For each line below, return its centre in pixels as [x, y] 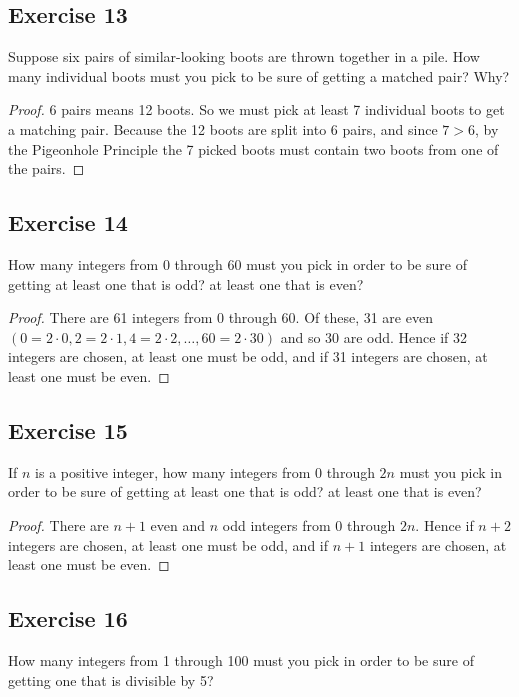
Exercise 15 [68, 429]
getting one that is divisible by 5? [111, 679]
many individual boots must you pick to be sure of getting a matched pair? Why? [259, 75]
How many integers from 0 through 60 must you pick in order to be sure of [237, 263]
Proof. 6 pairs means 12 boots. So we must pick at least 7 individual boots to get [256, 109]
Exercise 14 [68, 222]
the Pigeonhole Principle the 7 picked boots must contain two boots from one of [253, 148]
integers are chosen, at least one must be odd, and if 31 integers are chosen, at [248, 356]
